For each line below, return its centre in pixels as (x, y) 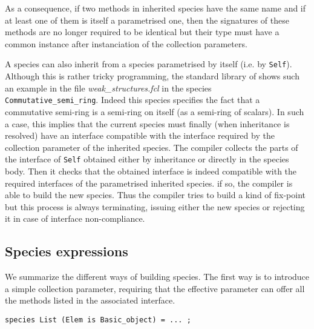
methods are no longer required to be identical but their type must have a (142, 32)
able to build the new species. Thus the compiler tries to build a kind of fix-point (155, 195)
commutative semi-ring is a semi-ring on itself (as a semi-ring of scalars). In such (155, 111)
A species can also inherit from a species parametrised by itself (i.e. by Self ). (149, 64)
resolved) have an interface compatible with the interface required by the (140, 135)
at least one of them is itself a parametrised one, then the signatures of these (147, 20)
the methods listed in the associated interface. (90, 300)
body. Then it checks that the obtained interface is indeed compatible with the (151, 171)
